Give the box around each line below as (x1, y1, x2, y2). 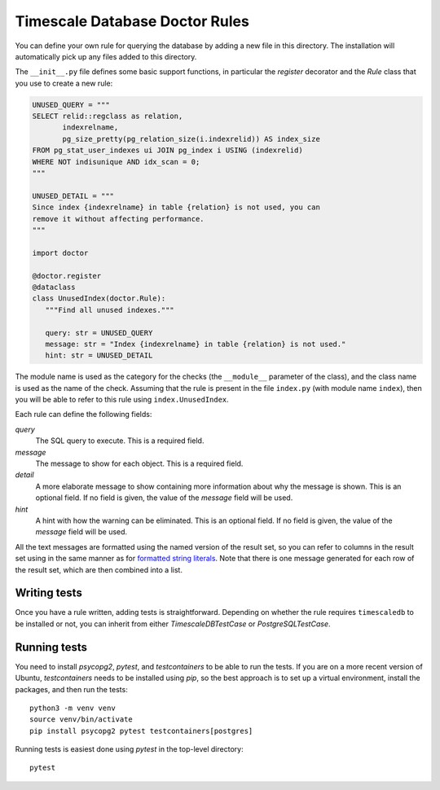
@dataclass (32, 282, 76, 292)
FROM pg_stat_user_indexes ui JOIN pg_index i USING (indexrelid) (32, 146, 303, 155)
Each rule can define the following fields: (15, 410, 152, 419)
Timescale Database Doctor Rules (15, 12, 250, 30)
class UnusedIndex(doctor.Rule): (32, 294, 166, 303)
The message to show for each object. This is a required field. (35, 459, 244, 468)
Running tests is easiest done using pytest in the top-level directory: (15, 744, 244, 754)
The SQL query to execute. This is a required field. (35, 436, 205, 445)
